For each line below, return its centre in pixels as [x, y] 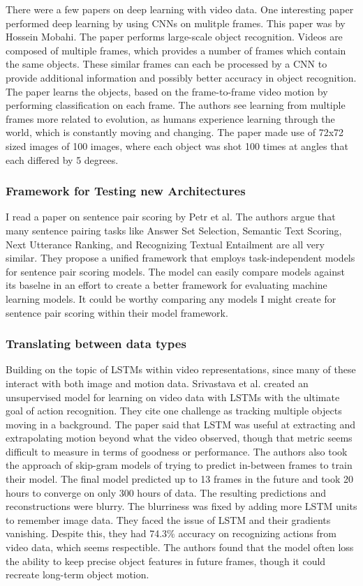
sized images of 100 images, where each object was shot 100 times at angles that [177, 145]
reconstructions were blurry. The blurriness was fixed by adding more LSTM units [181, 506]
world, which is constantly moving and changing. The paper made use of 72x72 [175, 132]
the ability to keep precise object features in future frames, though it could [166, 561]
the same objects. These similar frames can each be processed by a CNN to [166, 64]
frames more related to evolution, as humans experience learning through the [170, 118]
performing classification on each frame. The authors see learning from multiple [176, 105]
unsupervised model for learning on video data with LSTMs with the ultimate [173, 397]
